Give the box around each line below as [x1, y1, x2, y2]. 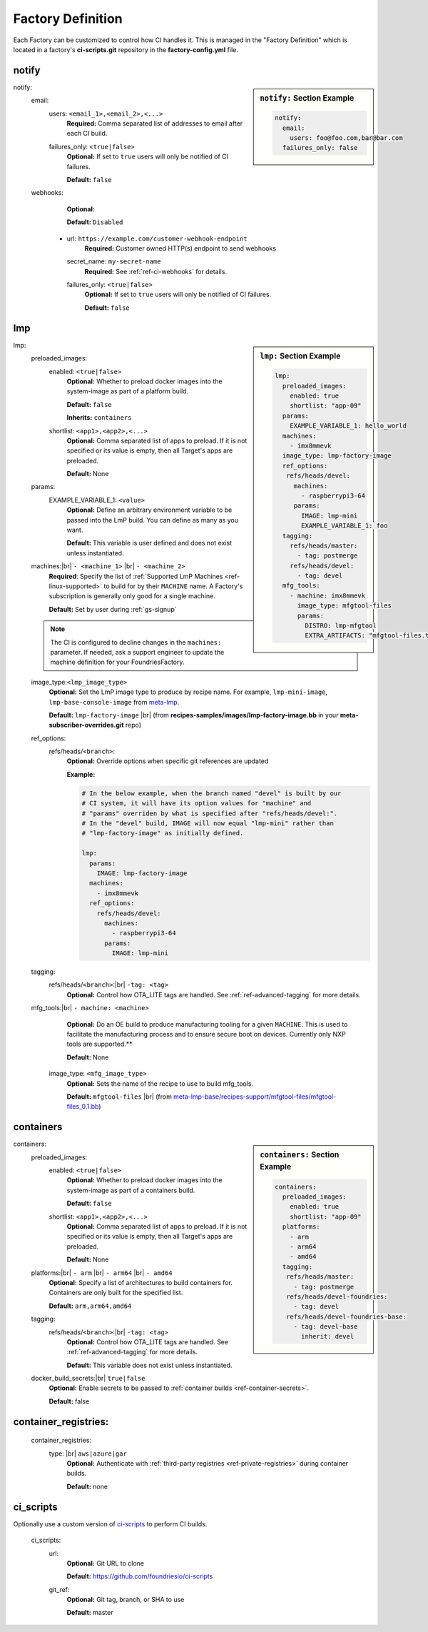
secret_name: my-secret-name [66, 257, 161, 266]
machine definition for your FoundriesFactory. [50, 658, 185, 667]
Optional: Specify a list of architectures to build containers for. [49, 1278, 233, 1286]
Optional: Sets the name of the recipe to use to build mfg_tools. [66, 1079, 253, 1088]
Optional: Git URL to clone [66, 1558, 145, 1567]
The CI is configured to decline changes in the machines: [50, 638, 222, 646]
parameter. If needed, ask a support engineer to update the [50, 648, 225, 656]
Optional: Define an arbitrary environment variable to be [66, 505, 233, 514]
